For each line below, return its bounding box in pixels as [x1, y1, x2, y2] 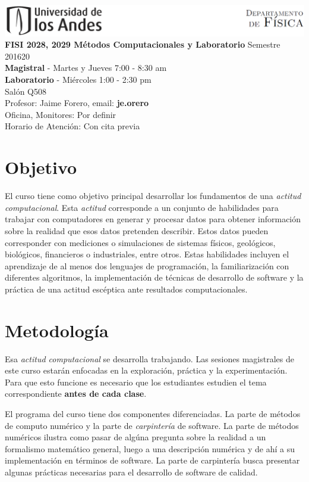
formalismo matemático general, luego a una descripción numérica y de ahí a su [5, 442, 295, 455]
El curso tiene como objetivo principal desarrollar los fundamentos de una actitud [5, 189, 301, 202]
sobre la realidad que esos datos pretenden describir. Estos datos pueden [5, 224, 269, 237]
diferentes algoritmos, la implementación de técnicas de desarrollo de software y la [5, 271, 304, 284]
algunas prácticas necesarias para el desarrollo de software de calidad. [5, 465, 258, 478]
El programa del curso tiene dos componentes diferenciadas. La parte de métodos [5, 407, 301, 419]
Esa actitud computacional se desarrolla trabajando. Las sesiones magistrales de [5, 352, 294, 365]
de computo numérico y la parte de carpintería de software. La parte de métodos [5, 419, 299, 431]
